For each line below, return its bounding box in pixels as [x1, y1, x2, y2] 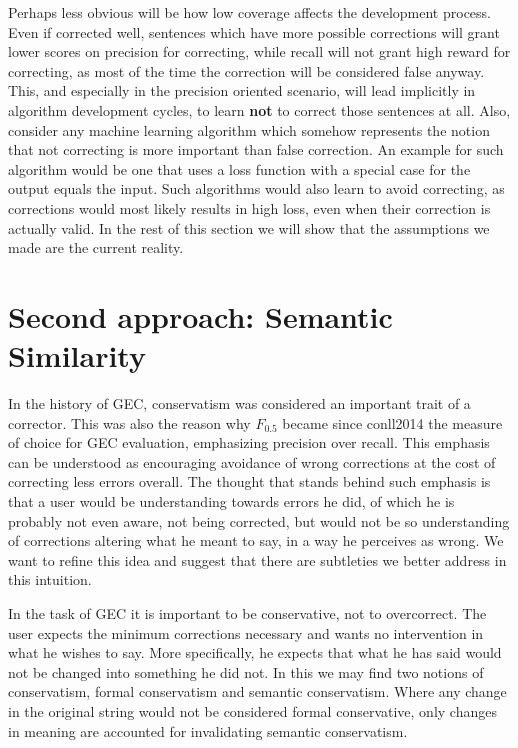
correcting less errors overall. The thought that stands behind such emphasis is [8, 471, 491, 492]
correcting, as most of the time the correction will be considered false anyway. [8, 60, 485, 81]
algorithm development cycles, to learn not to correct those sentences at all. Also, [8, 99, 511, 120]
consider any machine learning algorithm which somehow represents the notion [8, 119, 490, 140]
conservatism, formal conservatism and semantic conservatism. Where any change [8, 681, 507, 702]
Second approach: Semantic [8, 295, 393, 336]
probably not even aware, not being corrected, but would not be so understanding [8, 510, 510, 531]
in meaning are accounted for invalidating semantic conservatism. [8, 720, 408, 741]
